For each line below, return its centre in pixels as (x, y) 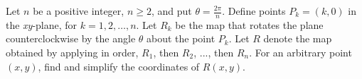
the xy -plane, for (42, 24)
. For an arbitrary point (300, 53)
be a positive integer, (79, 11)
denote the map (298, 38)
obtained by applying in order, (72, 53)
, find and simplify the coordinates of (119, 66)
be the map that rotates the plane (249, 24)
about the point (181, 38)
